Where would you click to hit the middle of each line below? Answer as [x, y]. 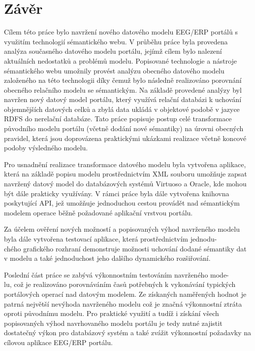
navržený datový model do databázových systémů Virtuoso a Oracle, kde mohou [125, 184]
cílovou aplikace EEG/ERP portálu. [58, 342]
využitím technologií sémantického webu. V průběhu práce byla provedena [116, 41]
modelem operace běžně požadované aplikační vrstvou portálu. [98, 212]
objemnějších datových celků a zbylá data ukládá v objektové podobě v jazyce [122, 109]
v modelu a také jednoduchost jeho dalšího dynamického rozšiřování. [107, 258]
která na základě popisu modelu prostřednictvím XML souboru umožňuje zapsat [126, 174]
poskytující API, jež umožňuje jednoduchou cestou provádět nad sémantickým [122, 203]
